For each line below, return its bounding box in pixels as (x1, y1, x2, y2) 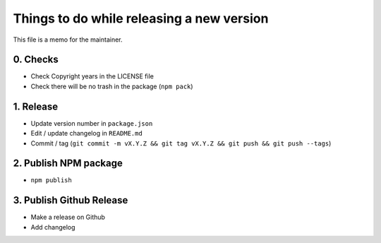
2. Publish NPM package (13, 158, 123, 170)
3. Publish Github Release (13, 194, 128, 206)
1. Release (13, 100, 59, 112)
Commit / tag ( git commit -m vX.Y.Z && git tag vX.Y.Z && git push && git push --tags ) (30, 138, 332, 148)
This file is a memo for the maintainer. (13, 35, 123, 44)
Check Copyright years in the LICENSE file (30, 72, 155, 81)
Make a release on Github (30, 213, 106, 222)
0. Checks (13, 54, 59, 66)
